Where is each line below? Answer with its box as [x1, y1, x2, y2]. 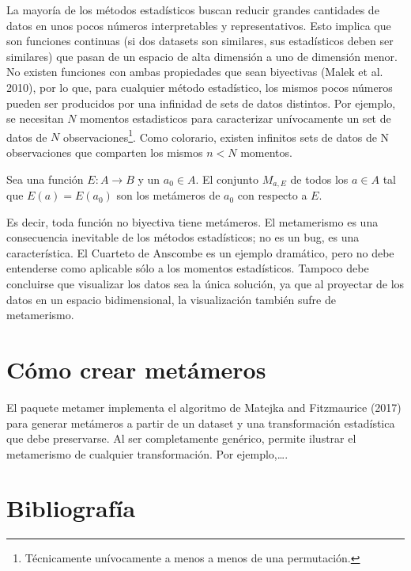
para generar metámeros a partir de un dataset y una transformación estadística [6, 414, 395, 431]
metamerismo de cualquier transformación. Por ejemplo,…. [6, 445, 288, 462]
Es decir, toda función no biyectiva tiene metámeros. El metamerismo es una [6, 213, 379, 230]
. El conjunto [195, 170, 258, 187]
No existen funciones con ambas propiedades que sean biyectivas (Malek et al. [6, 63, 383, 80]
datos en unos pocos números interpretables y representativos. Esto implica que [6, 17, 391, 33]
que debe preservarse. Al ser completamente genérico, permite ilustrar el [6, 430, 356, 447]
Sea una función [6, 170, 84, 187]
